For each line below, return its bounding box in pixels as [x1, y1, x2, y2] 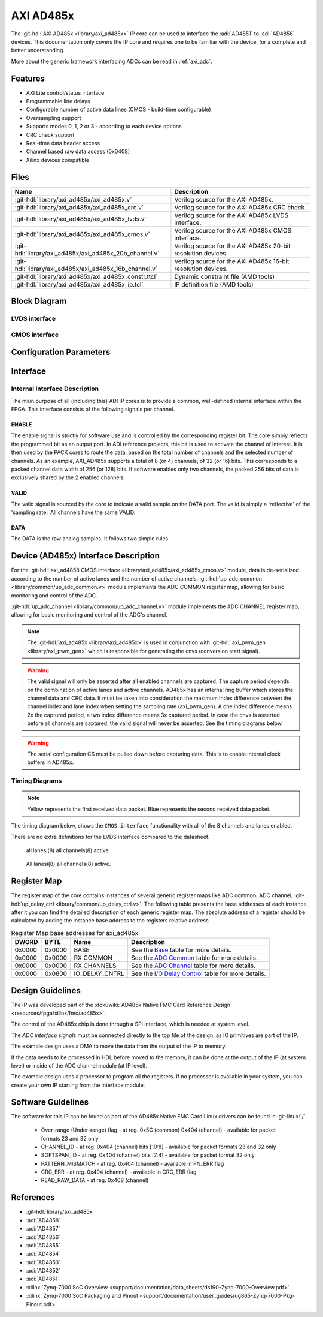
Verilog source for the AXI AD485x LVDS [174, 211, 289, 219]
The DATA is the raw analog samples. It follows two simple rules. [11, 535, 170, 542]
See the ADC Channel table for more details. [130, 961, 256, 970]
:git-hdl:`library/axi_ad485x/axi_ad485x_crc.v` [14, 203, 144, 211]
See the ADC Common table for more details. [130, 954, 258, 962]
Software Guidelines [11, 1097, 89, 1107]
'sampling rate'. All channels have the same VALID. [11, 509, 136, 516]
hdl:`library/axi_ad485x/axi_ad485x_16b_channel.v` [14, 264, 158, 273]
